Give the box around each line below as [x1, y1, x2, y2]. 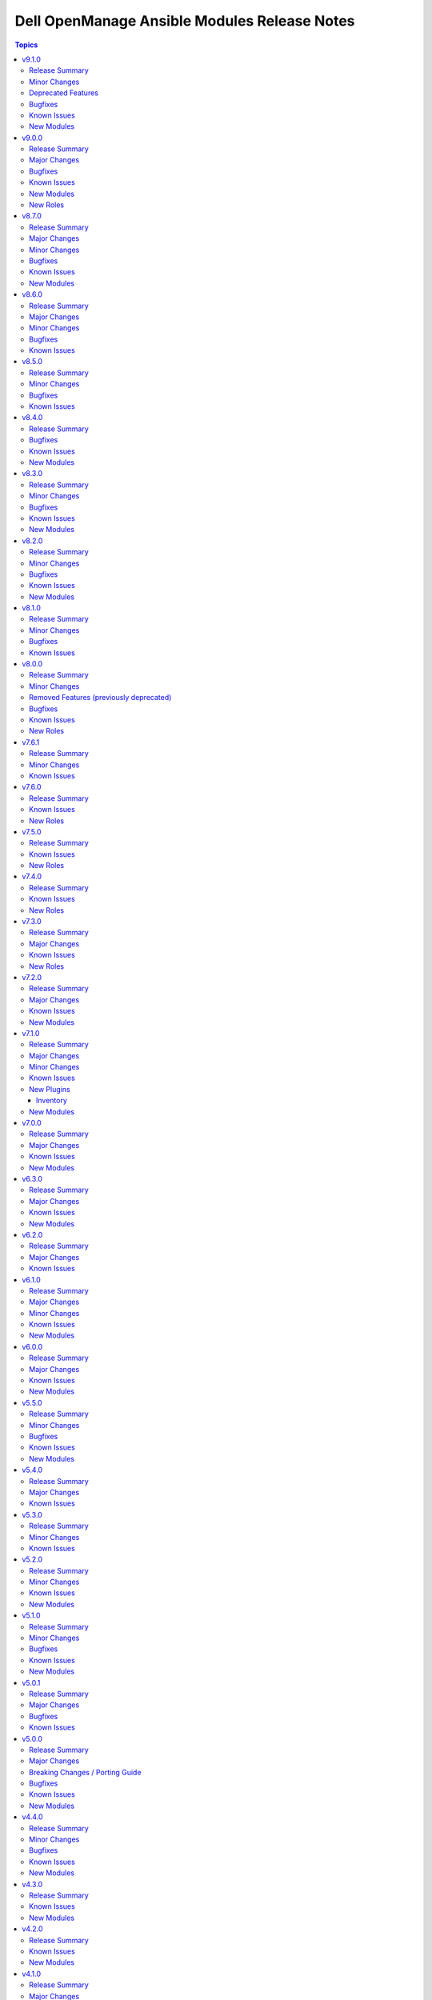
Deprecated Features [29, 88, 99, 98]
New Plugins [29, 1084, 71, 1094]
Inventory [36, 1096, 68, 1106]
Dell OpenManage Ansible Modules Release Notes [14, 12, 355, 30]
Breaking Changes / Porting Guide [29, 1767, 142, 1777]
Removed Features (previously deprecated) [29, 693, 172, 702]
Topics [14, 40, 38, 50]
